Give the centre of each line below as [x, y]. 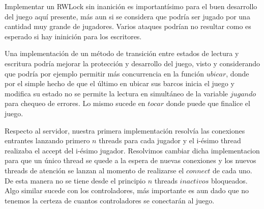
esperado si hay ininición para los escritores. [73, 36]
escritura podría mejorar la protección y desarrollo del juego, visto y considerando [132, 63]
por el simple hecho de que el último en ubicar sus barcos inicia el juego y [120, 83]
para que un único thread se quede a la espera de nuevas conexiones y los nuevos [130, 160]
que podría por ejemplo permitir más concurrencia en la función [104, 73]
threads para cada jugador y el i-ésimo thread [170, 140]
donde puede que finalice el [208, 103]
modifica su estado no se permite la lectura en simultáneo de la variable [116, 93]
